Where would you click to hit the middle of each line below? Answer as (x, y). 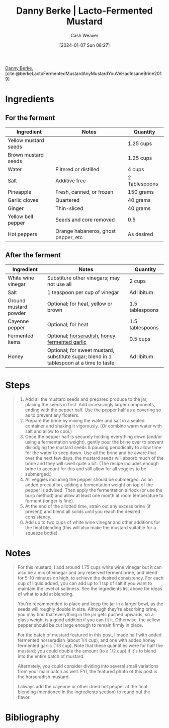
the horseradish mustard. (44, 677)
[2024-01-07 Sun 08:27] (84, 45)
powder (17, 313)
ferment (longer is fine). (50, 500)
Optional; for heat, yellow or (80, 304)
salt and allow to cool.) (48, 431)
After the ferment (33, 255)
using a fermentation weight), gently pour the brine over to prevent (94, 442)
